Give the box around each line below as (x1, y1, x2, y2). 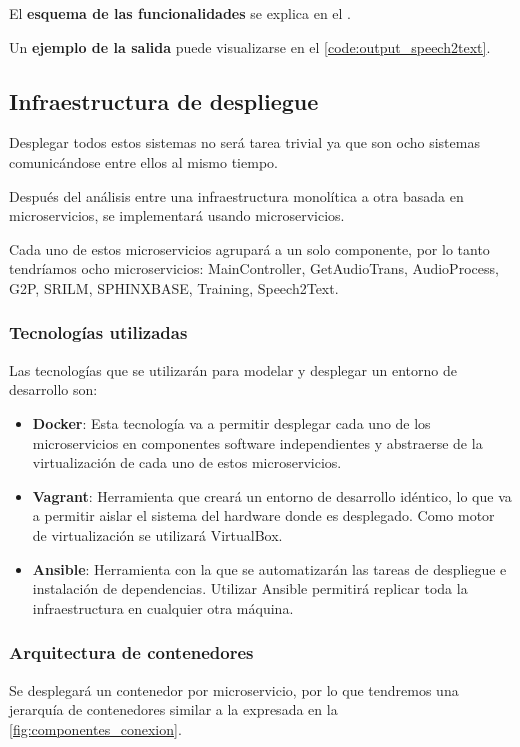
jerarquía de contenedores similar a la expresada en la (9, 699, 338, 720)
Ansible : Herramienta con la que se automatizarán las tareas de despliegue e (32, 558, 507, 579)
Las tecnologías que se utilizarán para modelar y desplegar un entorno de (9, 359, 457, 380)
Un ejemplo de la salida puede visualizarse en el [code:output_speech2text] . (9, 36, 491, 57)
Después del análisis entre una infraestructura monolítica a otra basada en (9, 185, 464, 206)
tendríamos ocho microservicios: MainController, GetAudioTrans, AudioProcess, (9, 258, 499, 279)
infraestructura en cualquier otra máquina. (32, 597, 294, 618)
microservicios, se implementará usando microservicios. (9, 205, 345, 226)
